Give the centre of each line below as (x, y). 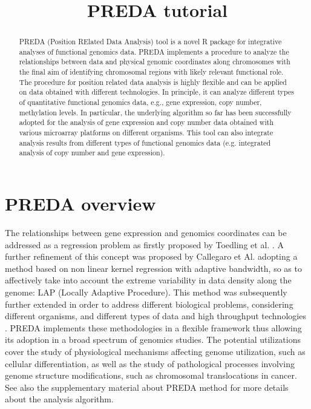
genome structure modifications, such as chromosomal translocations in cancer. (151, 375)
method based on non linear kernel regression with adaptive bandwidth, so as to (153, 268)
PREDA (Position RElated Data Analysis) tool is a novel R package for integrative (150, 42)
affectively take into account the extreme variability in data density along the (148, 280)
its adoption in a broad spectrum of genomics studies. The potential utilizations (153, 340)
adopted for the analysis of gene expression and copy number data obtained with (146, 122)
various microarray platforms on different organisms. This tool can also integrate (146, 133)
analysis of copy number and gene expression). (92, 153)
